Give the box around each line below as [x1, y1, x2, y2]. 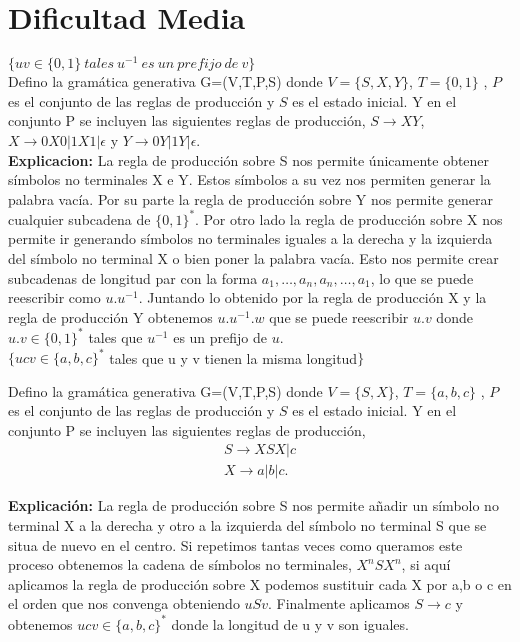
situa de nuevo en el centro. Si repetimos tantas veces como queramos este [8, 534, 463, 555]
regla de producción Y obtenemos [8, 306, 213, 327]
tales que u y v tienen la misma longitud [109, 347, 358, 368]
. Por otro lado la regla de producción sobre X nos [195, 208, 503, 229]
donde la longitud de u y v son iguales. [171, 613, 409, 634]
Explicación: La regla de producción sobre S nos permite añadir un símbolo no [8, 495, 499, 516]
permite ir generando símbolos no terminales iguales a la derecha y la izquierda [8, 228, 493, 249]
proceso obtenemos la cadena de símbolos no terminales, [8, 554, 352, 575]
